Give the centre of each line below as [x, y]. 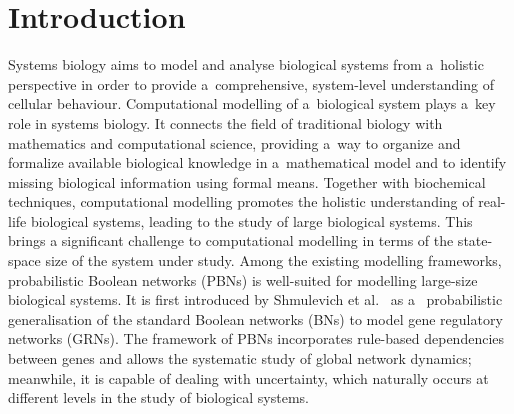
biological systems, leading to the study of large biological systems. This [251, 220]
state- [475, 240]
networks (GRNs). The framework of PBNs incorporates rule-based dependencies [256, 338]
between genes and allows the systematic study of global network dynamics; [240, 358]
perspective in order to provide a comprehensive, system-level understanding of [251, 83]
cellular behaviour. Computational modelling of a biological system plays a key [252, 103]
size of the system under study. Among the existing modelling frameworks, [273, 260]
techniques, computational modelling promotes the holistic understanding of [241, 201]
